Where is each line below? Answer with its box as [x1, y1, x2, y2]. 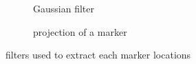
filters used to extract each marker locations [6, 47, 191, 62]
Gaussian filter [33, 1, 94, 15]
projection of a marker [33, 24, 127, 39]
